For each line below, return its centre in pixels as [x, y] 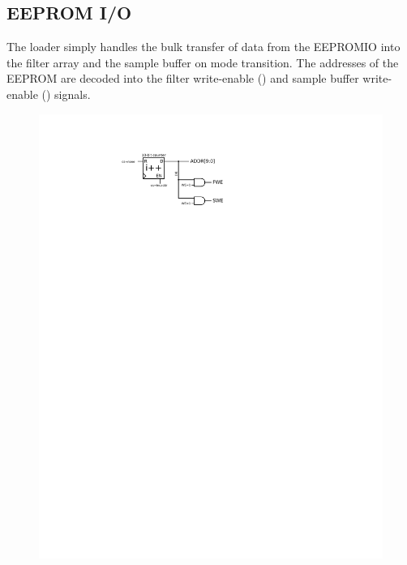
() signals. [66, 94]
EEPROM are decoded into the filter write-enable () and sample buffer [183, 78]
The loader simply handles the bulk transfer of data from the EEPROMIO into [203, 47]
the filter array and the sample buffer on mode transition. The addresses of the [203, 62]
